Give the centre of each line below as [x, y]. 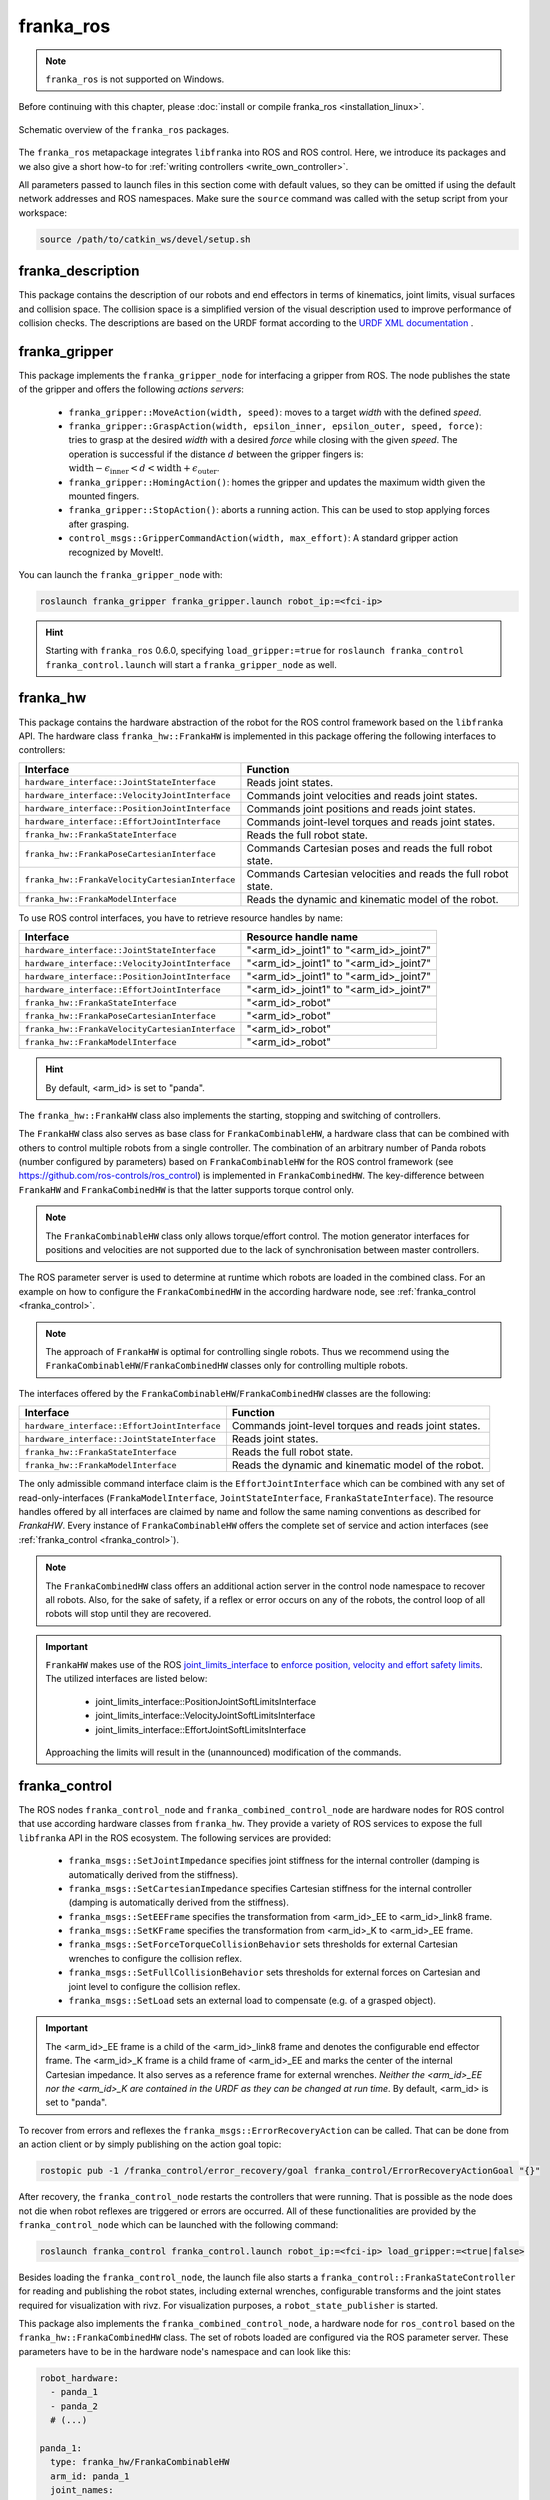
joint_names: [82, 2489]
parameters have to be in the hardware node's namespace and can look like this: [185, 2351]
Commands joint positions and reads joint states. [361, 808]
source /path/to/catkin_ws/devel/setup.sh [145, 239]
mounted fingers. [104, 496]
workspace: [42, 212]
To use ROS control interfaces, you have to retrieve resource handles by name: [181, 917]
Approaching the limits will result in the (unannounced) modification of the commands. [223, 1752]
